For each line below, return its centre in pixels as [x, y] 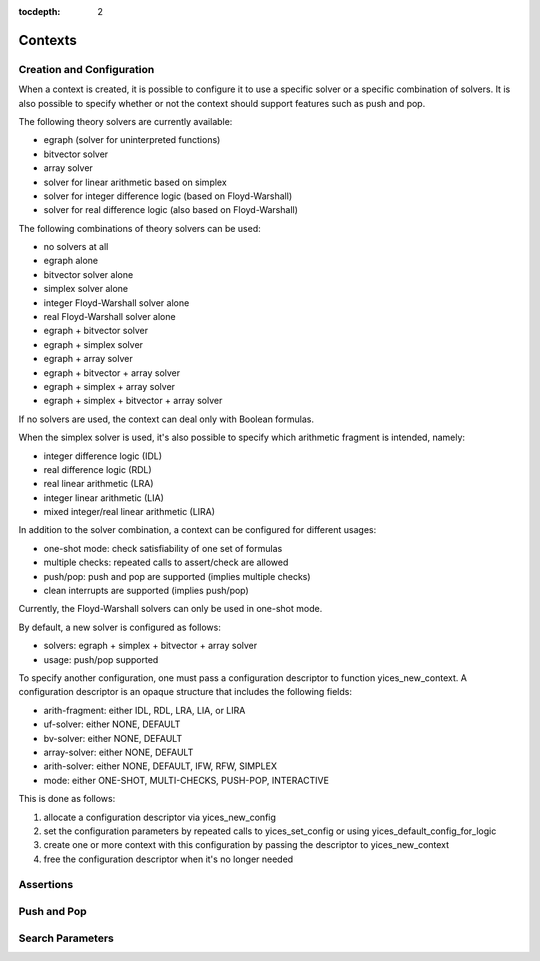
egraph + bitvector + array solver [112, 372]
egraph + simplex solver [93, 344]
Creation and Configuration [86, 69]
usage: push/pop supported [101, 659]
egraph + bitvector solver [96, 331]
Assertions [46, 885]
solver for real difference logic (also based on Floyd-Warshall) [171, 210]
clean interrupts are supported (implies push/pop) [146, 591]
